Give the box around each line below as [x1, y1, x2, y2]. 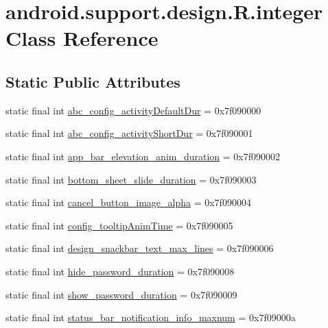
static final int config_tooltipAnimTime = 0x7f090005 [5, 218, 233, 232]
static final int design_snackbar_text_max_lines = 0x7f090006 [5, 241, 274, 255]
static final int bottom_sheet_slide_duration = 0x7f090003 [5, 172, 257, 186]
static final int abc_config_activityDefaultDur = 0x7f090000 [5, 103, 261, 117]
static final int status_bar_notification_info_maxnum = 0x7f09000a [5, 310, 296, 325]
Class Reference [5, 24, 159, 52]
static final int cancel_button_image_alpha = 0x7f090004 [5, 195, 251, 210]
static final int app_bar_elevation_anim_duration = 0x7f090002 [5, 149, 281, 163]
